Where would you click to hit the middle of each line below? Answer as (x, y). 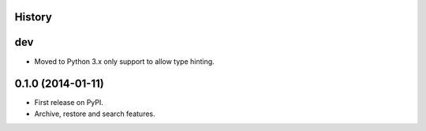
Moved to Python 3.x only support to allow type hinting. (124, 61)
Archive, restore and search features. (95, 114)
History (34, 17)
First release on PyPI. (69, 103)
